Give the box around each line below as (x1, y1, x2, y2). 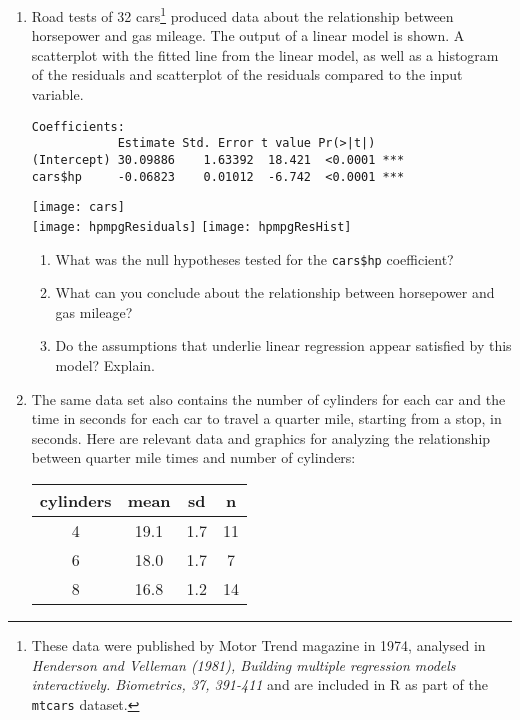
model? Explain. (55, 355, 155, 375)
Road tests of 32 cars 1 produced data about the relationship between (31, 3, 454, 26)
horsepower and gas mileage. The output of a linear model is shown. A (31, 25, 465, 46)
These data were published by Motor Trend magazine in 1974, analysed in (31, 634, 486, 655)
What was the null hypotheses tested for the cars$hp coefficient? (55, 248, 454, 269)
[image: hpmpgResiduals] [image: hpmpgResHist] (31, 219, 352, 234)
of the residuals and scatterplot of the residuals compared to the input (31, 64, 463, 85)
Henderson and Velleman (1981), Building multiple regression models (31, 654, 456, 675)
